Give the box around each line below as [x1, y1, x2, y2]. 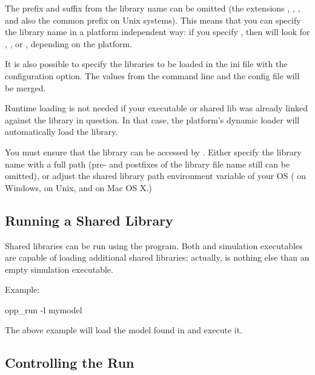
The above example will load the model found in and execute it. [5, 324, 242, 336]
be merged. [5, 81, 46, 94]
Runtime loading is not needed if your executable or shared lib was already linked [5, 102, 308, 114]
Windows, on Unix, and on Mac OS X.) [5, 181, 152, 194]
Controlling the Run [5, 353, 134, 372]
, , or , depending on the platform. [5, 37, 133, 50]
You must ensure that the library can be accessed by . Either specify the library [5, 145, 302, 158]
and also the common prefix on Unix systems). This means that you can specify [5, 13, 301, 26]
